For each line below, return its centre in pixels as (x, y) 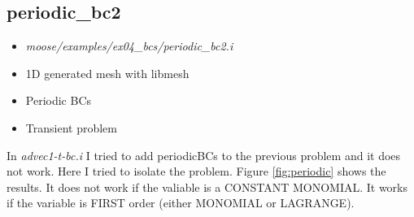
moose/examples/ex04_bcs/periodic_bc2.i (129, 46)
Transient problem (71, 127)
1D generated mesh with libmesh (107, 73)
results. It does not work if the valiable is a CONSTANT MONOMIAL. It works (207, 187)
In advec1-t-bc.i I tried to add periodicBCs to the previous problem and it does (204, 155)
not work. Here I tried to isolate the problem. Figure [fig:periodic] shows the (196, 171)
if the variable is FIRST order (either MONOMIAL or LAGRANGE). (181, 203)
